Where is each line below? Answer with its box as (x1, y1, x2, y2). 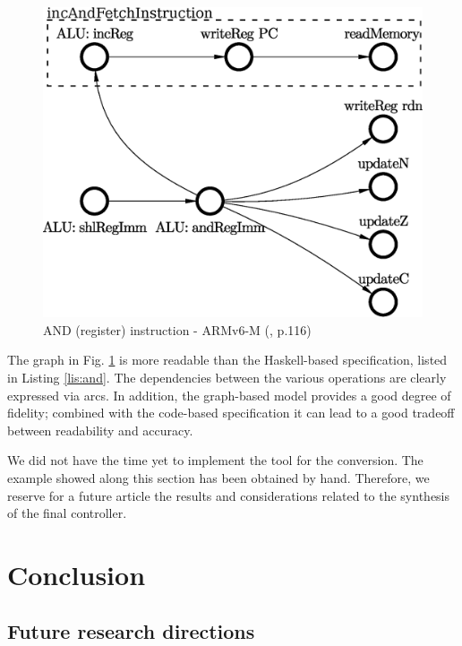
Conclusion (7, 556, 146, 592)
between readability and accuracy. (7, 420, 193, 439)
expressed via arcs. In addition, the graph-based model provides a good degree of (7, 385, 451, 404)
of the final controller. (7, 504, 127, 522)
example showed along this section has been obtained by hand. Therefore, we (7, 468, 430, 487)
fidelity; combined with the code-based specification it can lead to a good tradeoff (7, 403, 455, 422)
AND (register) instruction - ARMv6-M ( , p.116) (43, 320, 312, 339)
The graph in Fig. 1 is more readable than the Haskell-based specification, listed (7, 350, 448, 369)
